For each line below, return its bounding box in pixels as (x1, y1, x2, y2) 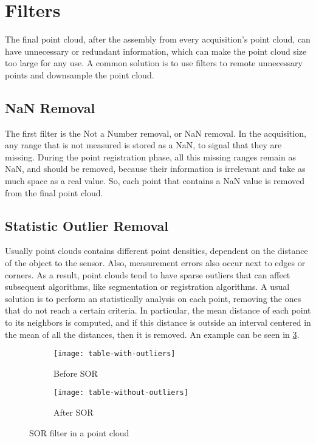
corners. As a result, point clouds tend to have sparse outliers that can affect (5, 268, 290, 281)
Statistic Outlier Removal (5, 216, 168, 235)
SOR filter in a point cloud (29, 426, 129, 439)
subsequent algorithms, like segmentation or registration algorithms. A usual (5, 280, 290, 293)
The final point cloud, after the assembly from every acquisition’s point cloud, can (5, 33, 311, 46)
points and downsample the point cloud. (5, 68, 154, 81)
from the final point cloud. (5, 186, 103, 199)
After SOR (53, 406, 94, 419)
